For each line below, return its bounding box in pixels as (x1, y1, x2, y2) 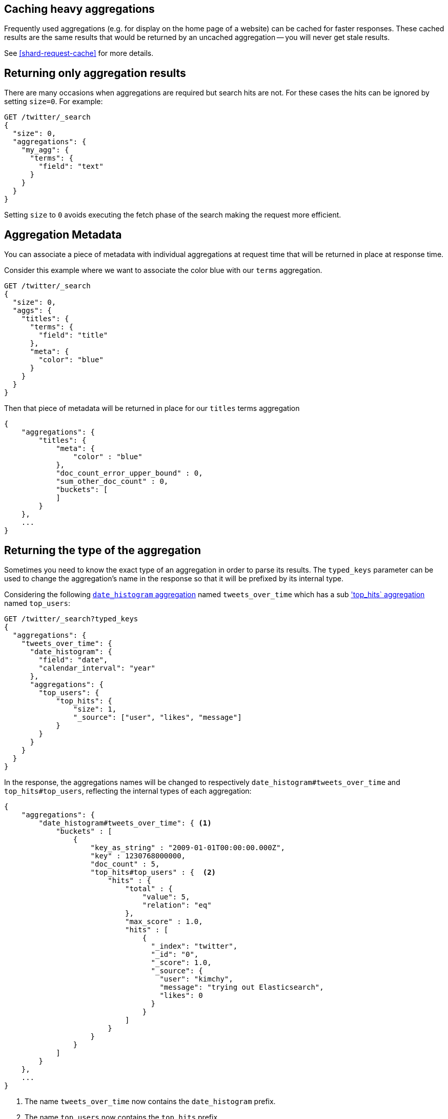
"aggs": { (12, 306, 52, 315)
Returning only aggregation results (4, 66, 186, 80)
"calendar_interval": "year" (38, 663, 156, 672)
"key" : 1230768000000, (90, 851, 186, 860)
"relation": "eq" (142, 900, 212, 909)
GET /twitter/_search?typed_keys (4, 614, 138, 623)
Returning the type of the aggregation (4, 543, 201, 557)
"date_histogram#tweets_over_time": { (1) (38, 818, 212, 827)
